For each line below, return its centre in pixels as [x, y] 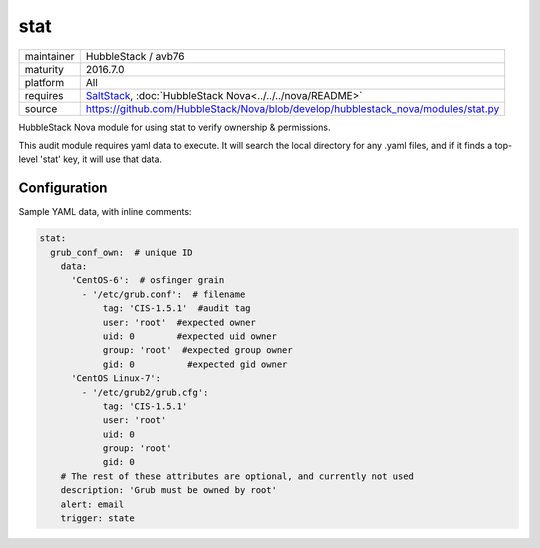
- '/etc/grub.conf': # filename [163, 294]
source [41, 108]
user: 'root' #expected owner [179, 322]
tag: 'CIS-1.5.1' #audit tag [176, 308]
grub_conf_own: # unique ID [122, 252]
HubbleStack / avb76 [135, 56]
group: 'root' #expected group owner [198, 350]
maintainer [49, 56]
